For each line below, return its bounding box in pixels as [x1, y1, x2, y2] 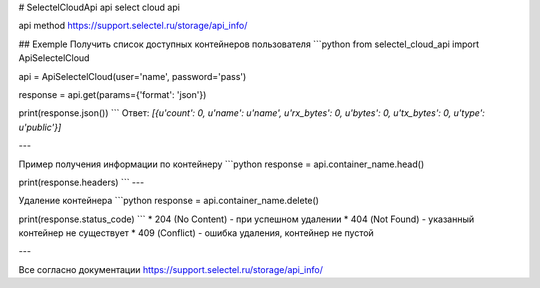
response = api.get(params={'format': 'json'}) [18, 88, 207, 100]
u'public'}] [18, 121, 62, 133]
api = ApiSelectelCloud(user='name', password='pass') [18, 70, 247, 82]
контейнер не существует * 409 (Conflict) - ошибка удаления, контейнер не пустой [18, 227, 374, 239]
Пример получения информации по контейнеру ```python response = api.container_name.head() [18, 158, 425, 170]
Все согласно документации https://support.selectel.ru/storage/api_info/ [18, 263, 324, 275]
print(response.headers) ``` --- [18, 176, 145, 188]
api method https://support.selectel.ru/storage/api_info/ [18, 20, 248, 32]
